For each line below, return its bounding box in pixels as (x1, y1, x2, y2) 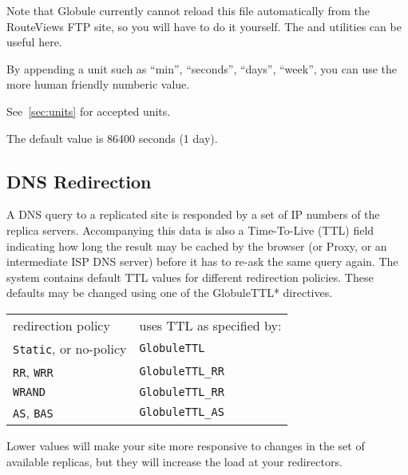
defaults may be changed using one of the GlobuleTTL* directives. (6, 284, 333, 301)
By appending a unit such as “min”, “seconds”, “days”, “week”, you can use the (6, 60, 398, 77)
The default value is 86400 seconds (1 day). (6, 129, 218, 146)
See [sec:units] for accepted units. (6, 102, 171, 119)
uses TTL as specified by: (139, 315, 282, 334)
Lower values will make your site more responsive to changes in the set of (6, 437, 365, 453)
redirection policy (13, 315, 110, 334)
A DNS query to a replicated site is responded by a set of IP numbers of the (6, 206, 380, 223)
